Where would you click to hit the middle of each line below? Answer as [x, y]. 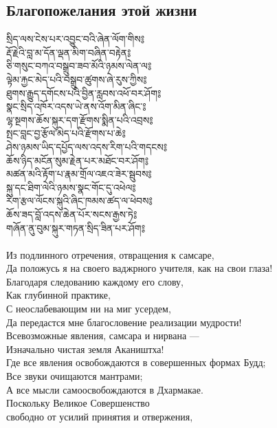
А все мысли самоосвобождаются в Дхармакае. [105, 389]
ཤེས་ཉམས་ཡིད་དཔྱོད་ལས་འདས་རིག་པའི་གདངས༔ [87, 146]
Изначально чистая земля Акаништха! [85, 349]
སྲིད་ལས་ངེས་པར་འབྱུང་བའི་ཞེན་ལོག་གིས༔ [76, 39]
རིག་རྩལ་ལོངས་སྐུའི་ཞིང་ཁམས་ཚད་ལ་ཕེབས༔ [79, 201]
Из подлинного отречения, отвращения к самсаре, [110, 254]
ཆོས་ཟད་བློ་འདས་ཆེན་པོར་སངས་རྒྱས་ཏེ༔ [72, 214]
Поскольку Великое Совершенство [78, 403]
